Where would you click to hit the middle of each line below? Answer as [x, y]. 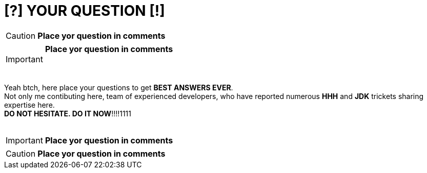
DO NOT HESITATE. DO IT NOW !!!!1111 [68, 113]
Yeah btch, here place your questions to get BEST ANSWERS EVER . [119, 87]
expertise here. [29, 105]
